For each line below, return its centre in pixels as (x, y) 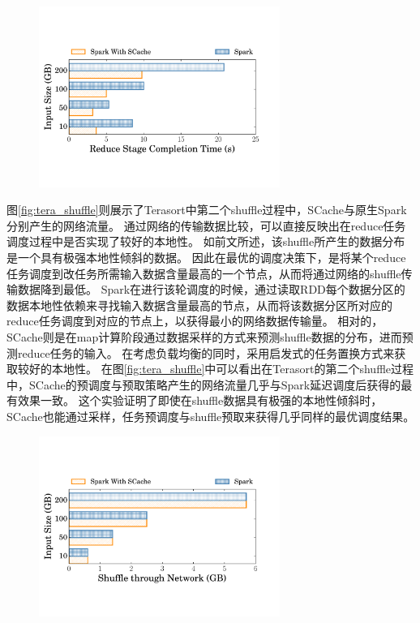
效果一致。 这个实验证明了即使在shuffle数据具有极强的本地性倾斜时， (200, 400)
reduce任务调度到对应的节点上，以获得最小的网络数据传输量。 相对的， (195, 321)
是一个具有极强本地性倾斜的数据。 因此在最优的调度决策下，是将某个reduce (206, 257)
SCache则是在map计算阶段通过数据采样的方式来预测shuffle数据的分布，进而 (204, 336)
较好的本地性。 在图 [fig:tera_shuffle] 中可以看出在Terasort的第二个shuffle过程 (216, 369)
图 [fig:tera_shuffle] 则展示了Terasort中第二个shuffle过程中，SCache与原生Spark (207, 210)
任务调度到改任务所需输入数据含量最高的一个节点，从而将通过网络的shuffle (204, 273)
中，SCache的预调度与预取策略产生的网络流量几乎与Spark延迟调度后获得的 (204, 384)
